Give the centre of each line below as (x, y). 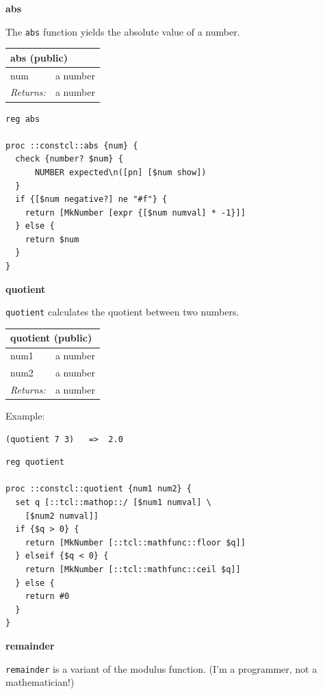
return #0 (47, 596)
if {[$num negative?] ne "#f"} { (91, 200)
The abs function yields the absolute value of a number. (123, 31)
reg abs (23, 119)
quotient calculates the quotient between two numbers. (122, 312)
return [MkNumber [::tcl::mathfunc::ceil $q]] (133, 569)
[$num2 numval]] (62, 516)
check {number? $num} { (69, 159)
